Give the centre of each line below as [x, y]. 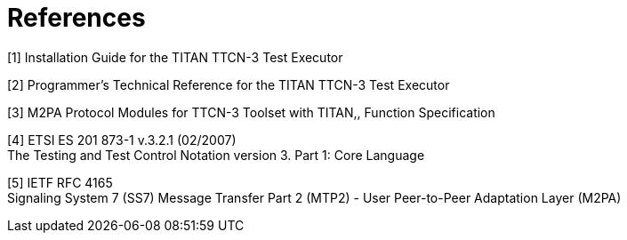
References [76, 18]
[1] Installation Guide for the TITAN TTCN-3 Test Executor [175, 57]
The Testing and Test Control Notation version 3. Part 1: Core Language [216, 155]
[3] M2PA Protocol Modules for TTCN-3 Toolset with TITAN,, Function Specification [251, 112]
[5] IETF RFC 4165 [60, 182]
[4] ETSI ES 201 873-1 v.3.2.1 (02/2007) [122, 140]
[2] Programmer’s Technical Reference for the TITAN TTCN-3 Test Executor [229, 84]
